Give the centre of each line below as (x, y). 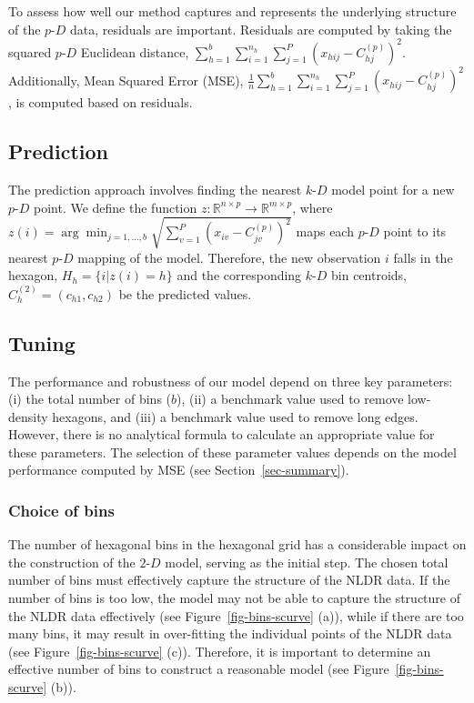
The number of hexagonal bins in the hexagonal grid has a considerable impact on (237, 544)
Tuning (42, 342)
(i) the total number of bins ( (90, 399)
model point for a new (393, 189)
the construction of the (72, 562)
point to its (415, 231)
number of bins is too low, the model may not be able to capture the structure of (234, 598)
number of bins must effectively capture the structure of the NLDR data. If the (229, 580)
